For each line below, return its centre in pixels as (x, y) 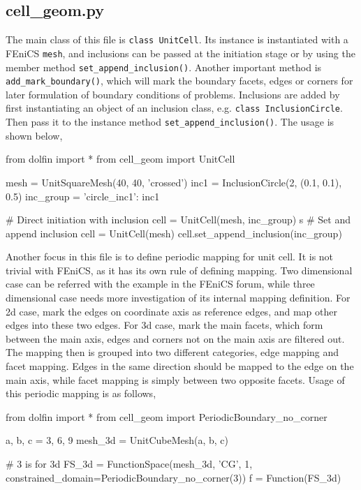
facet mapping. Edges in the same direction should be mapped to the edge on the (180, 366)
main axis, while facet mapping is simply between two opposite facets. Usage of (175, 379)
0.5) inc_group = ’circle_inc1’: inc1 (83, 196)
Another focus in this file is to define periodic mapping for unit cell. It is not (170, 257)
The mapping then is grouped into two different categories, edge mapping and (172, 352)
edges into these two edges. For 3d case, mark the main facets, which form (164, 325)
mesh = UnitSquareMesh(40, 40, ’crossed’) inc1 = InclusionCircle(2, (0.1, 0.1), (174, 182)
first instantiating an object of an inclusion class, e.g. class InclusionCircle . (174, 108)
